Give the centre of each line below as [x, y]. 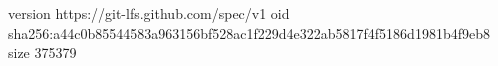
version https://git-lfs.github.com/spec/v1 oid [149, 13]
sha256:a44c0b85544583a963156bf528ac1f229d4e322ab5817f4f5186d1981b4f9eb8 [249, 32]
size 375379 [42, 52]
